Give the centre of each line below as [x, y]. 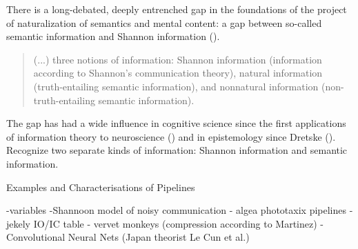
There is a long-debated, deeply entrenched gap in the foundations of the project [177, 9]
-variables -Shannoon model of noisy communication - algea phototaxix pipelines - [180, 210]
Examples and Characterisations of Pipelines [101, 187]
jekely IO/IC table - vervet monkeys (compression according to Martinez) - [165, 223]
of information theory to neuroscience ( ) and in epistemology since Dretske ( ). [171, 136]
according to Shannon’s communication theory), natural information [178, 73]
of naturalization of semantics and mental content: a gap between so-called [164, 22]
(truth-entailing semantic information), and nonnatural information [176, 86]
